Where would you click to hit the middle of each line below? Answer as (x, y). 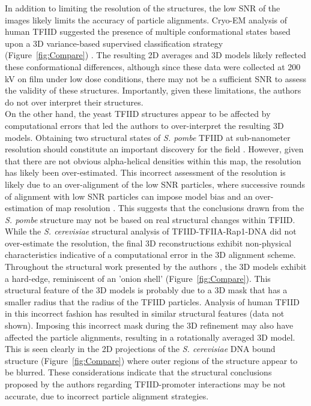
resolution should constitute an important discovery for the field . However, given (154, 149)
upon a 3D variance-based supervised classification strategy (114, 43)
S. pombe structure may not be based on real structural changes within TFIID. (150, 219)
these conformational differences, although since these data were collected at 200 (153, 66)
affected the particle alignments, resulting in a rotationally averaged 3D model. (150, 337)
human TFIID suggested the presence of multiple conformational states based (148, 31)
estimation (24, 208)
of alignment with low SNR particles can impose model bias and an (129, 196)
